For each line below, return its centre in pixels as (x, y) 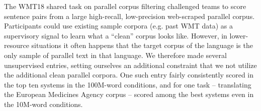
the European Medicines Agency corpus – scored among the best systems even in (129, 94)
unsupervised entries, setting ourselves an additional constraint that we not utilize (130, 65)
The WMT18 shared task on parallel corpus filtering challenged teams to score (125, 6)
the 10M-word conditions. (43, 104)
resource (17, 45)
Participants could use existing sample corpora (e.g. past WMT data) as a (118, 26)
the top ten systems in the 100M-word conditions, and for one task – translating (128, 84)
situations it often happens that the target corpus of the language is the (142, 45)
